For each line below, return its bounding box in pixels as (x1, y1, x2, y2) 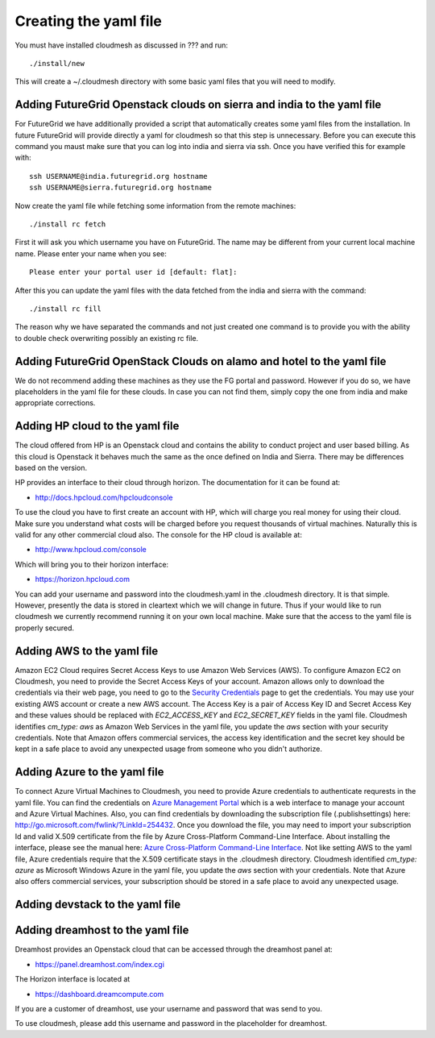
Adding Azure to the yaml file (14, 766, 164, 779)
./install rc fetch (29, 219, 106, 229)
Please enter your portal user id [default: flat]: (29, 268, 238, 277)
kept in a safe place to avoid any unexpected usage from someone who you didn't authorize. (14, 744, 322, 754)
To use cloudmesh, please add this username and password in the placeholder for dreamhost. (14, 1019, 328, 1028)
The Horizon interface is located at (14, 974, 130, 984)
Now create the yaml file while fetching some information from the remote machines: (14, 201, 296, 210)
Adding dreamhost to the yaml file (14, 924, 189, 937)
